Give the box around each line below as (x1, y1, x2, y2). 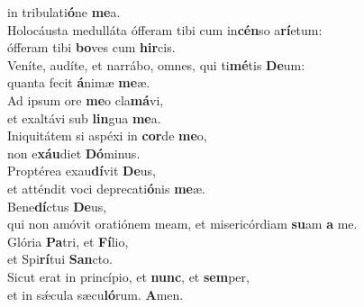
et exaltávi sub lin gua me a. (7, 108, 161, 127)
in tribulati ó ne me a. (7, 3, 121, 21)
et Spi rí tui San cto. (7, 249, 113, 268)
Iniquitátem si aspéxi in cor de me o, (7, 126, 207, 145)
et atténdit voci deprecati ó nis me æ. (7, 178, 205, 197)
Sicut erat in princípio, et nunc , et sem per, (7, 266, 250, 285)
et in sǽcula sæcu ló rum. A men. (7, 284, 184, 303)
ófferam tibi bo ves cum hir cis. (7, 38, 176, 57)
